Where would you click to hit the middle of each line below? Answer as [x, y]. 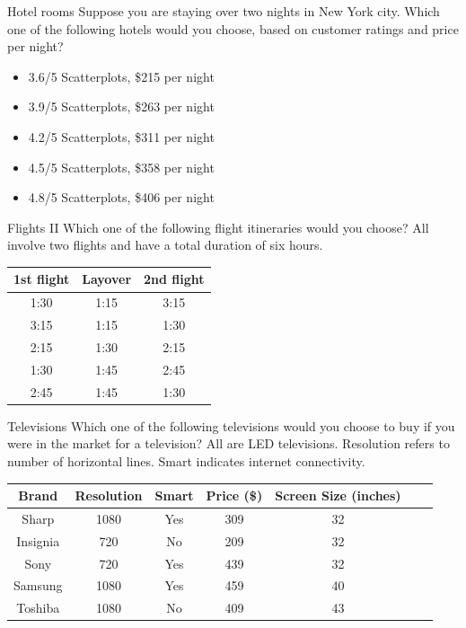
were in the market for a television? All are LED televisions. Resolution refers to [229, 443]
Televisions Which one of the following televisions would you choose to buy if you [231, 425]
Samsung [38, 585]
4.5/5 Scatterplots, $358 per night [121, 167]
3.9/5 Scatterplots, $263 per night [121, 106]
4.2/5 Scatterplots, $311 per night [121, 136]
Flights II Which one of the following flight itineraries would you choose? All [218, 227]
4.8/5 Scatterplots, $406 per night [121, 197]
